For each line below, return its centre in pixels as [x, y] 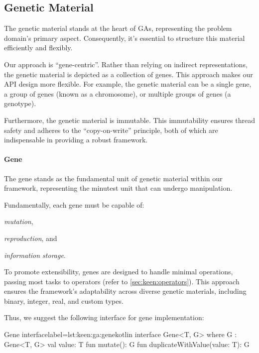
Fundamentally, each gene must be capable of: [74, 204]
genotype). [20, 103]
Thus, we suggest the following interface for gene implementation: [104, 317]
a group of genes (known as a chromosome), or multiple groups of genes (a [118, 93]
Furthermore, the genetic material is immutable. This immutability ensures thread [129, 120]
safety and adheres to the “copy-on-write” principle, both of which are [111, 130]
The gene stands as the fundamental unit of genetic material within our [113, 178]
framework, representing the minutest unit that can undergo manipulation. [118, 188]
